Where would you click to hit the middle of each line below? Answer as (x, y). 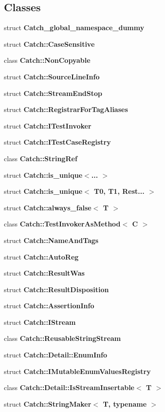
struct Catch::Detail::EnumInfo (55, 355)
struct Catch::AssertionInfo (49, 306)
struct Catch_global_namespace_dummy (74, 28)
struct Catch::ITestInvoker (48, 125)
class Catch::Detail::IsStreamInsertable (69, 387)
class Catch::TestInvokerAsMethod (62, 224)
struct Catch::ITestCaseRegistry (57, 142)
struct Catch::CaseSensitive (49, 44)
